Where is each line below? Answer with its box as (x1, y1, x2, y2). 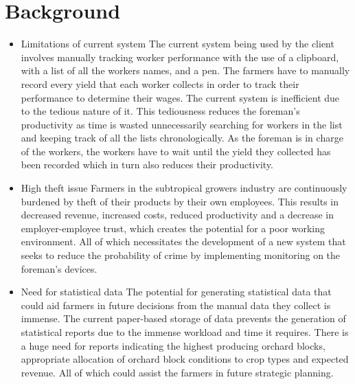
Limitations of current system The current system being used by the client (21, 36, 334, 51)
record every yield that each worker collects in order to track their (21, 76, 299, 91)
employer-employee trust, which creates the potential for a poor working (21, 221, 325, 235)
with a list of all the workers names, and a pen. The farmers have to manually (21, 63, 350, 78)
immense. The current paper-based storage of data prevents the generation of (21, 311, 346, 326)
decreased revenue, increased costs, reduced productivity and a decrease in (21, 207, 334, 222)
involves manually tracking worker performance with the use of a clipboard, (21, 49, 339, 64)
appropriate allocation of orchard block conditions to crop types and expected (21, 352, 349, 366)
